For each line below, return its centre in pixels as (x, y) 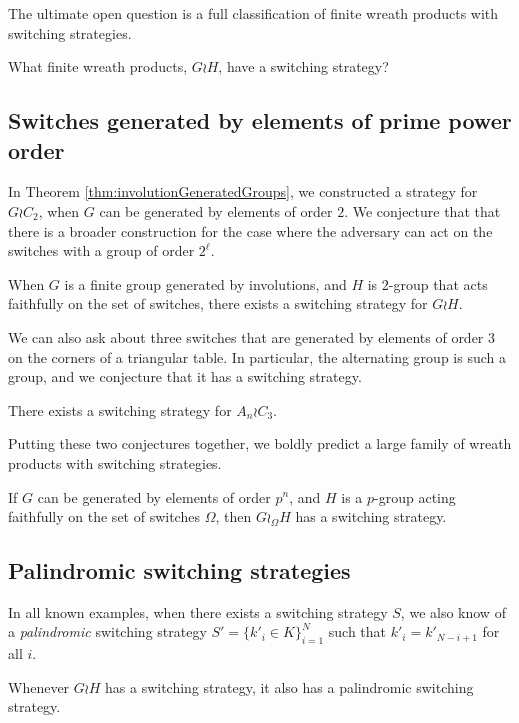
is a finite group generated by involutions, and (205, 283)
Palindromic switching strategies (179, 570)
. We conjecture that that (422, 210)
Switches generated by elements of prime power (260, 120)
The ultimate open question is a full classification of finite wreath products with (253, 13)
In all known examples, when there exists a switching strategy (198, 611)
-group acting (415, 496)
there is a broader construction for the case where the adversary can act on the (250, 230)
